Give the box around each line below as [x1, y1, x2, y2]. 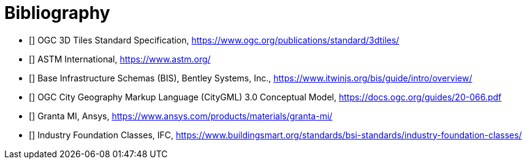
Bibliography [4, 2, 110, 23]
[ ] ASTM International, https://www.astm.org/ [29, 53, 211, 64]
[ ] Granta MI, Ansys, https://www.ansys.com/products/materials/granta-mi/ [29, 110, 333, 121]
